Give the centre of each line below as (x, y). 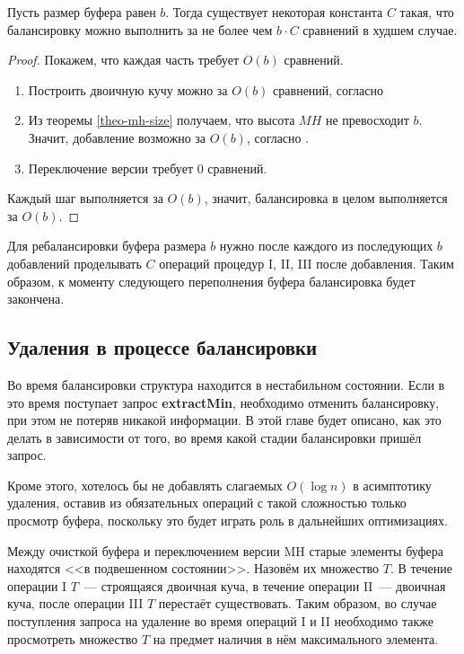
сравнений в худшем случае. (380, 29)
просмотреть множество (73, 638)
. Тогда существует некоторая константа (274, 12)
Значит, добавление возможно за (117, 137)
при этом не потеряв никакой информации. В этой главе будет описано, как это (224, 420)
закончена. (36, 299)
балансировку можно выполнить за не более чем (140, 29)
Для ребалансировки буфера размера (107, 246)
